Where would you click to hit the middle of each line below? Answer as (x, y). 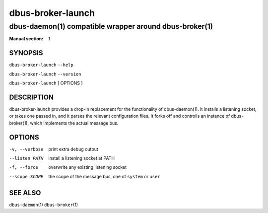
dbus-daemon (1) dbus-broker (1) (44, 205)
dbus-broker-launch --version (45, 74)
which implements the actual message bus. (74, 123)
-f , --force (24, 167)
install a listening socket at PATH (82, 158)
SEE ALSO (25, 193)
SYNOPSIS (26, 53)
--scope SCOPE (26, 177)
